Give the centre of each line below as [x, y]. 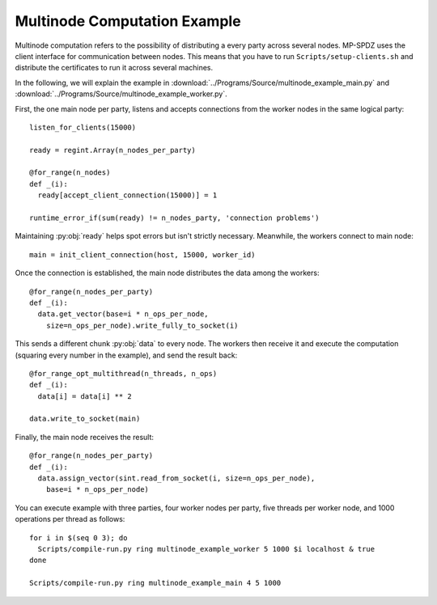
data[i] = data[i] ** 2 [85, 396]
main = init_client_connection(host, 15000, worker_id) [142, 254]
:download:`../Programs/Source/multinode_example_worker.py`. [121, 94]
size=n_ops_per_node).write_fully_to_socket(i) [142, 325]
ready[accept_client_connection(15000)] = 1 [127, 195]
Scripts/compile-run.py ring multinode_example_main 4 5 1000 [155, 583]
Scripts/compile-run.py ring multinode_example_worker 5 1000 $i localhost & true [206, 549]
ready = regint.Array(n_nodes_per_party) [112, 150]
